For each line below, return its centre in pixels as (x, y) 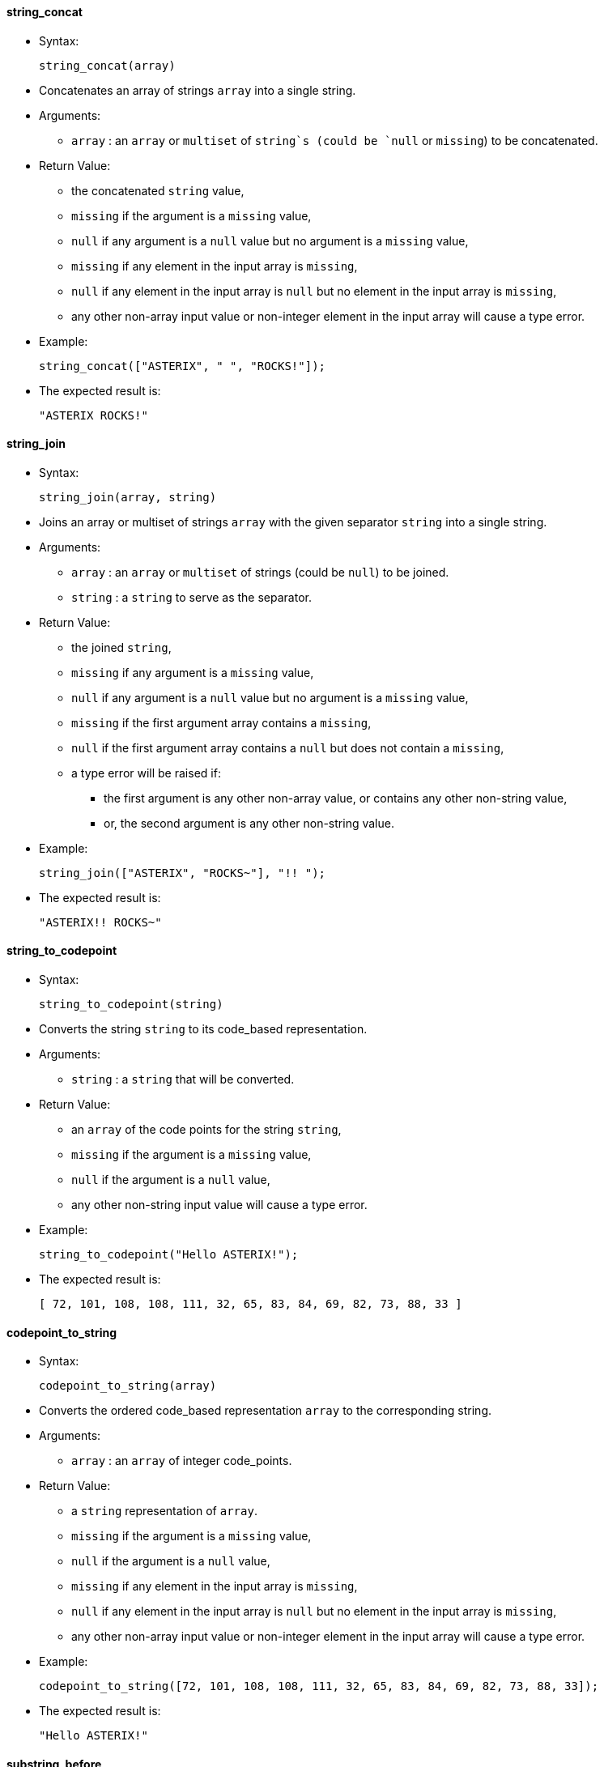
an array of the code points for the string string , (206, 1130)
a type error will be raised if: (146, 773)
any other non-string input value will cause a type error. (219, 1205)
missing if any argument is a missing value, (193, 672)
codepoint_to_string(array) (128, 1386)
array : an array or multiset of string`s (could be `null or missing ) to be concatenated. (335, 140)
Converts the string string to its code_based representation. (203, 1029)
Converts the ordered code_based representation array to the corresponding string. (265, 1411)
